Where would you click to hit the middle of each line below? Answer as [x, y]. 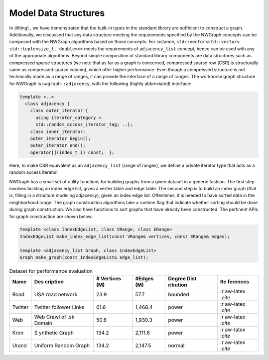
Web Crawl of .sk [54, 317]
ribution [178, 285]
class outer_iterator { [59, 111]
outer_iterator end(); [58, 145]
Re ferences [234, 282]
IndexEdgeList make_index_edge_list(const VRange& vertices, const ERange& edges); [125, 236]
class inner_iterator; [58, 131]
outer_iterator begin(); [61, 139]
